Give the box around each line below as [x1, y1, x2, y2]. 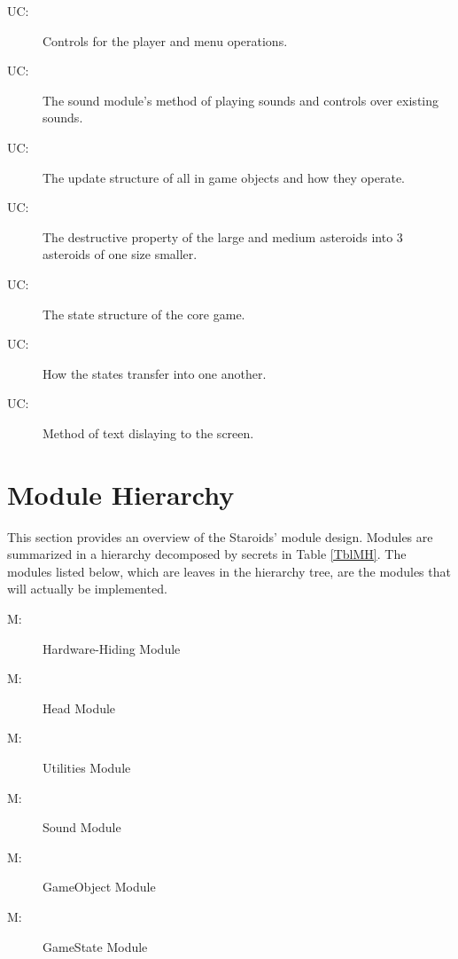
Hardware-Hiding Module [43, 639, 181, 657]
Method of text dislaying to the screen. [43, 423, 254, 442]
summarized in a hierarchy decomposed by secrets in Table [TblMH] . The [7, 545, 407, 563]
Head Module [43, 698, 116, 717]
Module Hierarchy [7, 476, 235, 512]
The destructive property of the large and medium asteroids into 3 [43, 227, 403, 246]
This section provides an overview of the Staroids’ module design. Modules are [7, 527, 433, 546]
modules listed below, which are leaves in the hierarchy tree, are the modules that [7, 562, 451, 580]
